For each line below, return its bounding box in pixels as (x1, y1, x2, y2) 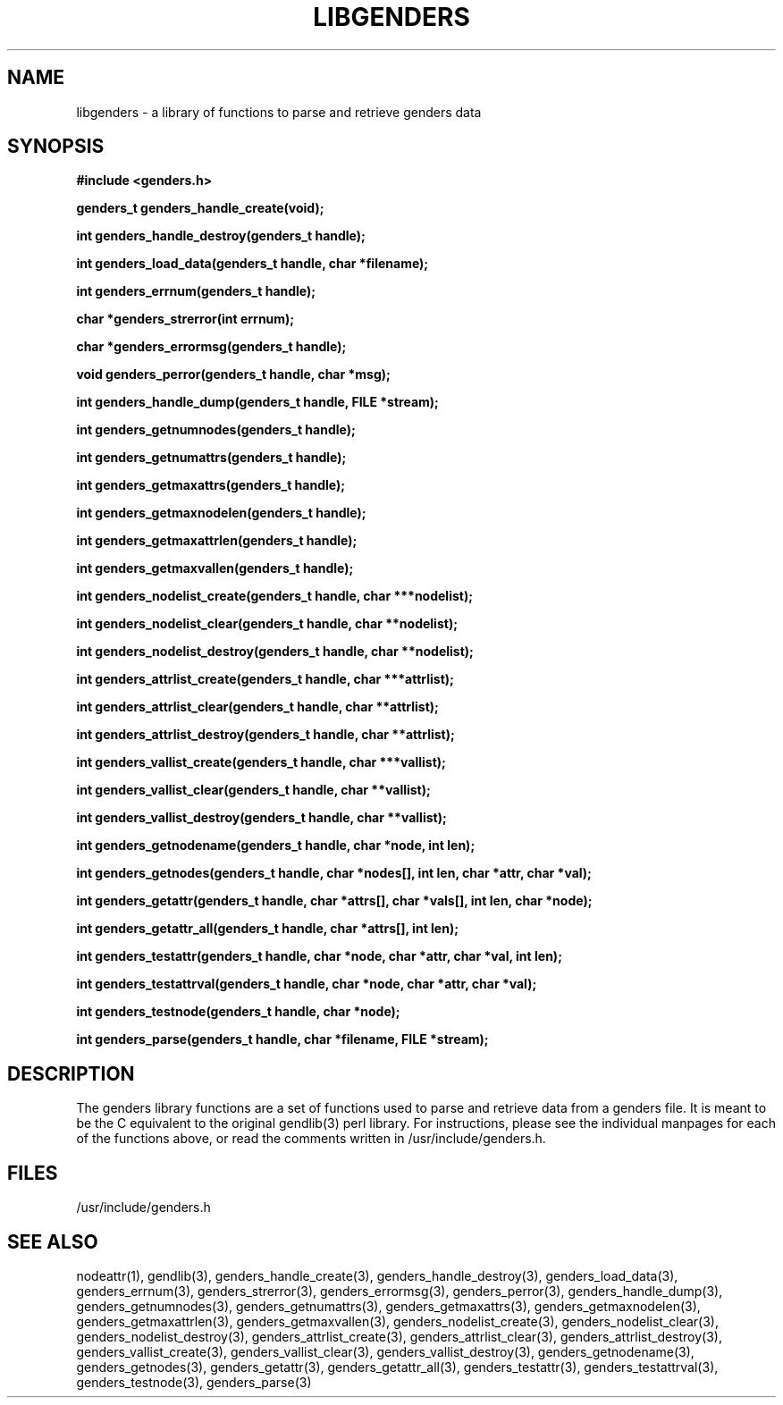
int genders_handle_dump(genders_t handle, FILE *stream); (76, 394, 439, 410)
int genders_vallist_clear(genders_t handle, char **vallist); (76, 782, 431, 798)
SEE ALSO (7, 1230, 98, 1253)
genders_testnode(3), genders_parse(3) (76, 1374, 312, 1390)
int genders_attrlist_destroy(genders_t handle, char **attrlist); (76, 727, 455, 743)
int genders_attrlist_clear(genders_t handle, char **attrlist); (76, 699, 439, 715)
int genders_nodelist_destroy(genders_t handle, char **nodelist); (76, 644, 474, 660)
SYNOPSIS (7, 135, 105, 158)
